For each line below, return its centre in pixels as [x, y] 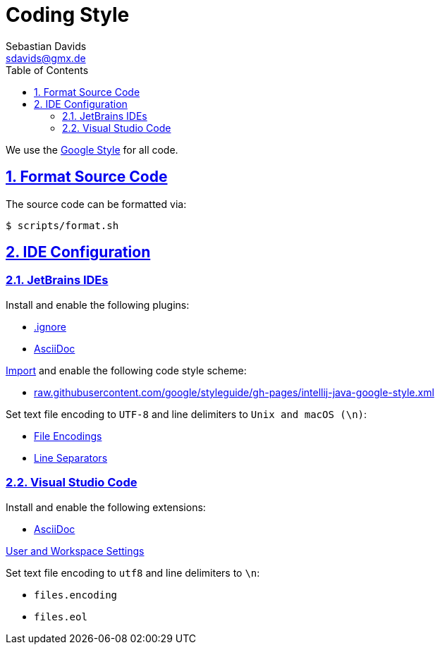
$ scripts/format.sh [62, 225]
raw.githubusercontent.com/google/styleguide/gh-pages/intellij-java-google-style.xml [234, 392]
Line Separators [71, 458]
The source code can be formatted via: [96, 204]
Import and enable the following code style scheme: [126, 370]
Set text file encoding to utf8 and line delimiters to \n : [133, 572]
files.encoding [76, 595]
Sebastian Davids [46, 46]
